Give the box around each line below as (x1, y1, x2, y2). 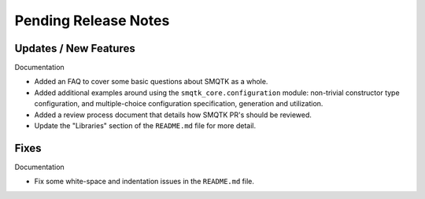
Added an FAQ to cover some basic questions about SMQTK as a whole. (34, 77, 268, 87)
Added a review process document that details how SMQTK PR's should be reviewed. (34, 110, 312, 120)
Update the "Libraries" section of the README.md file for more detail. (34, 121, 256, 131)
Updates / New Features (14, 42, 135, 55)
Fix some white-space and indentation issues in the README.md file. (34, 177, 255, 186)
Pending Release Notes (14, 12, 170, 29)
